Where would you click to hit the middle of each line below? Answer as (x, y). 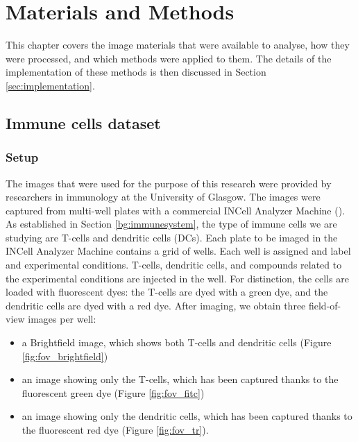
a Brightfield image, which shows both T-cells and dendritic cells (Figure (177, 342)
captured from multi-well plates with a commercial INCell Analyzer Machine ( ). (176, 210)
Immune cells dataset (83, 122)
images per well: (62, 319)
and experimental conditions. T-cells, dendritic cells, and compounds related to (174, 265)
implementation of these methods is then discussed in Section (136, 72)
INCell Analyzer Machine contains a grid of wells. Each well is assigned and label (178, 251)
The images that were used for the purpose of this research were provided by (169, 183)
